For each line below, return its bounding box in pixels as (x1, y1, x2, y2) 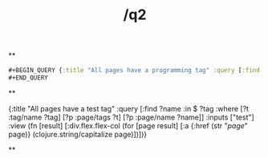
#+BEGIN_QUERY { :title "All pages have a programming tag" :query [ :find (8, 67, 261, 75)
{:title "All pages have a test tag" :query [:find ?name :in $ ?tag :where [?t (8, 103, 250, 113)
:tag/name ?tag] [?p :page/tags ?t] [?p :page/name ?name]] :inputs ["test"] (8, 112, 254, 122)
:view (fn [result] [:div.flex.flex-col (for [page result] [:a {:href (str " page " (8, 120, 249, 130)
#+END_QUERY (8, 74, 48, 82)
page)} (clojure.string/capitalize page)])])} (8, 129, 148, 139)
